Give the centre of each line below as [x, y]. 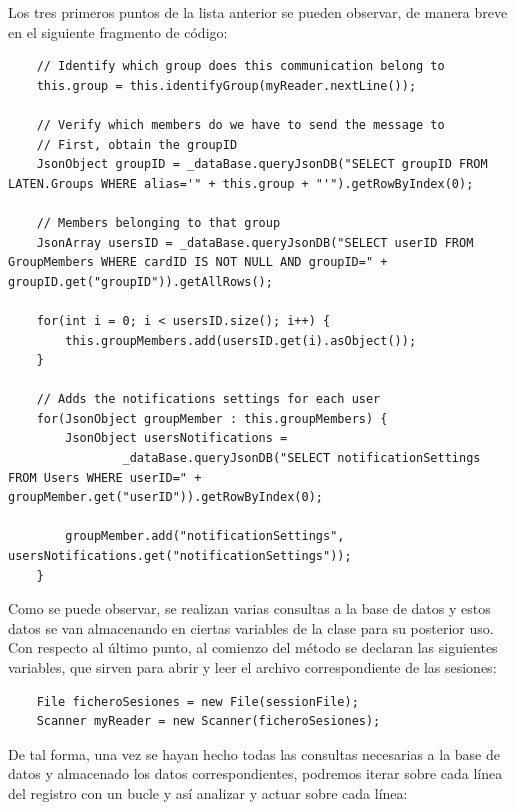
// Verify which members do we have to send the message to [240, 124]
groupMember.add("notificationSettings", [205, 536]
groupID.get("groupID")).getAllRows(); [140, 281]
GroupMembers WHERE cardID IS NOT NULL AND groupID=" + [198, 262]
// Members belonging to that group [158, 222]
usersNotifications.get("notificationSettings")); [180, 556]
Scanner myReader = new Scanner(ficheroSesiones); [208, 721]
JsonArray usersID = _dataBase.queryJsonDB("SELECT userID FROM [255, 242]
